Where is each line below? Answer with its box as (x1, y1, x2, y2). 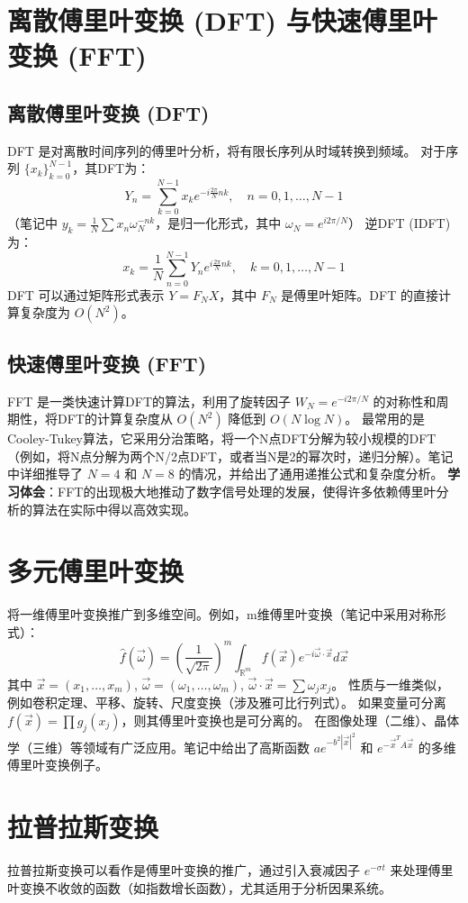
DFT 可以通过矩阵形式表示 (7, 285, 165, 304)
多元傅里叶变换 (7, 552, 184, 589)
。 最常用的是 (345, 409, 426, 428)
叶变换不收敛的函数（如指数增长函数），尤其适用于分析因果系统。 (7, 878, 391, 897)
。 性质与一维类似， (331, 674, 449, 693)
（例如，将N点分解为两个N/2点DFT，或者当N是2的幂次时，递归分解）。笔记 (7, 446, 454, 465)
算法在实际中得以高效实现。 (31, 499, 196, 518)
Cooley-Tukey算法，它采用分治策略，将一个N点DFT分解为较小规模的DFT (7, 429, 436, 448)
